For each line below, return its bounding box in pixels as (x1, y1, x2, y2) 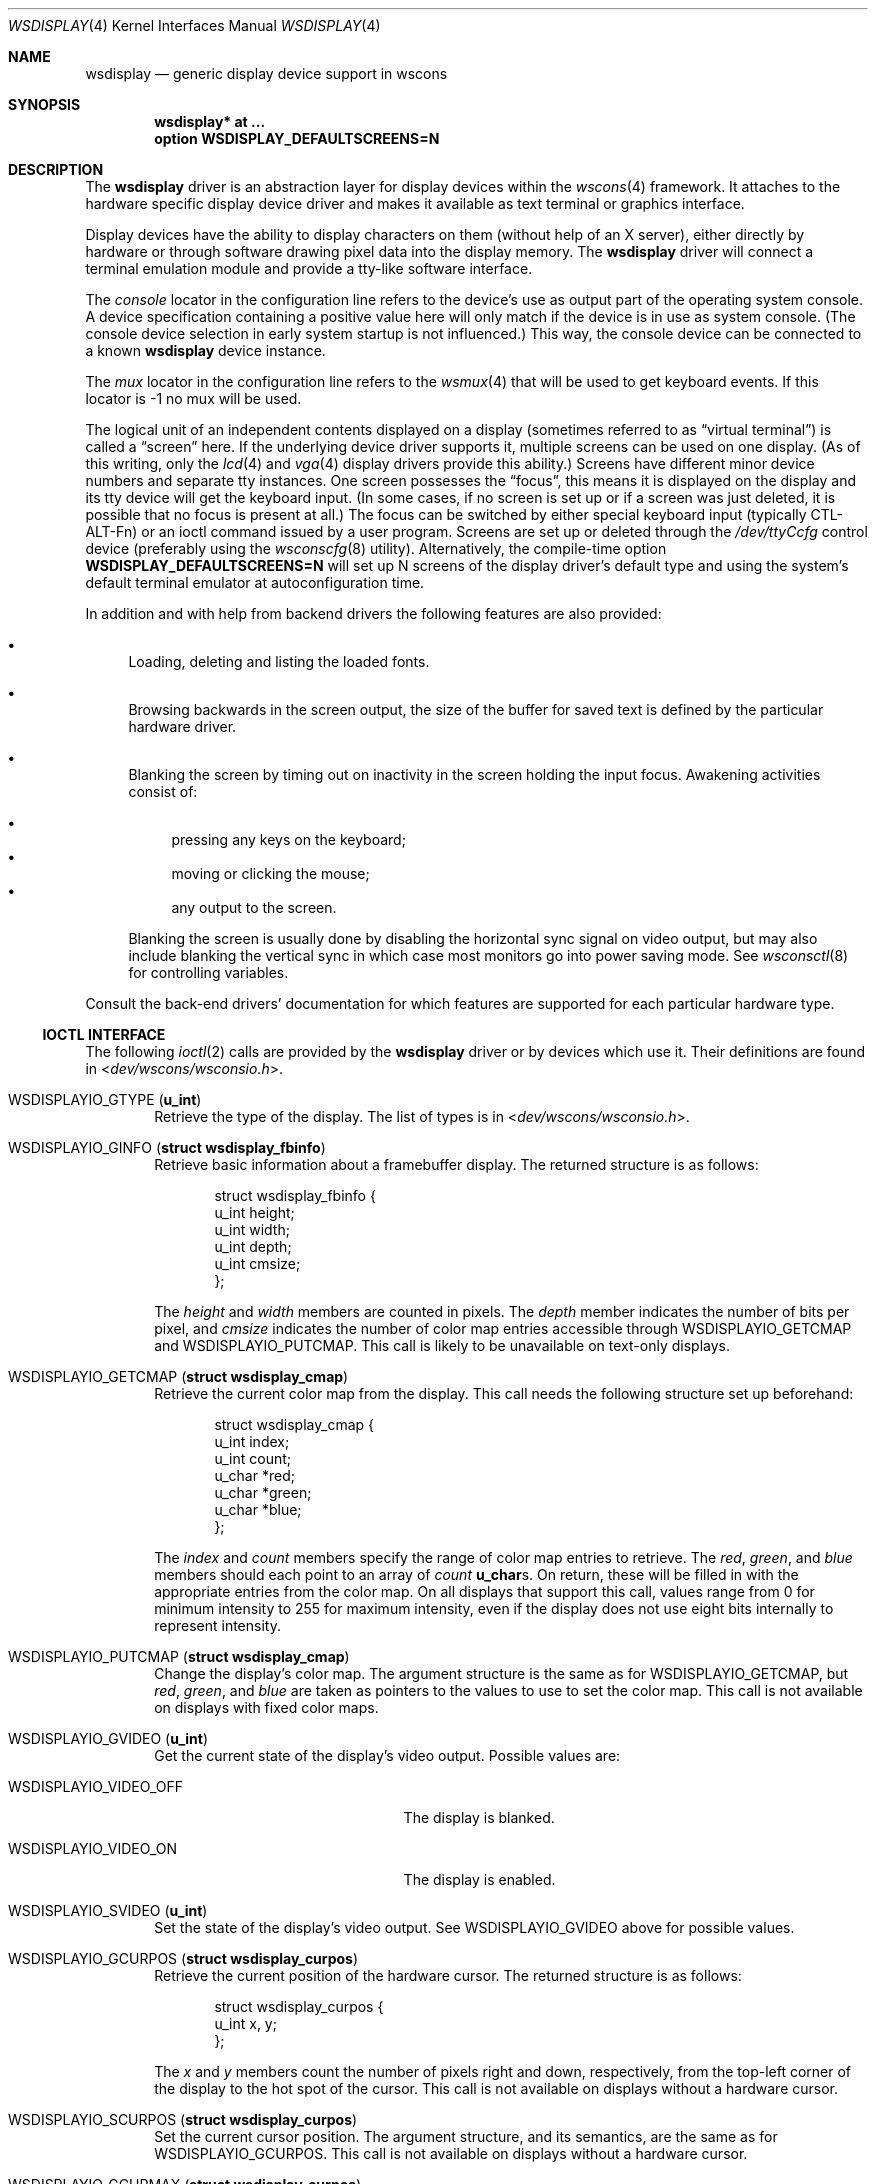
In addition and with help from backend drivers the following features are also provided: (85, 605, 662, 622)
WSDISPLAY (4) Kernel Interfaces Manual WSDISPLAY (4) (8, 17, 381, 34)
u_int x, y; (214, 2015, 277, 2032)
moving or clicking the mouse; (171, 865, 370, 882)
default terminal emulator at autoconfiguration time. (85, 574, 425, 591)
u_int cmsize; (214, 1255, 301, 1272)
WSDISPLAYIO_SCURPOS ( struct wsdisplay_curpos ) (8, 2111, 358, 2128)
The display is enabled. (403, 1871, 556, 1888)
